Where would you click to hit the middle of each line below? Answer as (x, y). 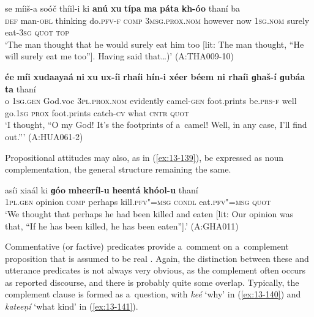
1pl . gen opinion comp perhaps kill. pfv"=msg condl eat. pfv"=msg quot (138, 202)
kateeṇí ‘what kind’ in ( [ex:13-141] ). (72, 306)
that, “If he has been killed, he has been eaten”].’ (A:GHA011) (122, 226)
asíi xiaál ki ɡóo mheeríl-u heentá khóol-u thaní (102, 189)
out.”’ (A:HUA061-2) (44, 136)
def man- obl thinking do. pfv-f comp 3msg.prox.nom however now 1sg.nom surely (157, 20)
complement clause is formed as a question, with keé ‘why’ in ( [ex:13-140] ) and (153, 294)
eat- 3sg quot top (37, 32)
